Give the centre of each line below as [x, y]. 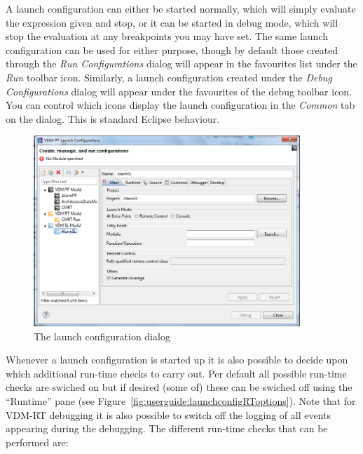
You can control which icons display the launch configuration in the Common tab [180, 105]
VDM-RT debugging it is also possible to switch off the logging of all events [168, 414]
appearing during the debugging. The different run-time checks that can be [167, 428]
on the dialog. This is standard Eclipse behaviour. [113, 118]
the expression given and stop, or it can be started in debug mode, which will [172, 22]
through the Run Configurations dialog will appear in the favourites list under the [181, 64]
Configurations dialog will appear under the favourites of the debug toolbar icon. [179, 91]
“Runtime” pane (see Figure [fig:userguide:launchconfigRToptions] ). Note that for [181, 401]
